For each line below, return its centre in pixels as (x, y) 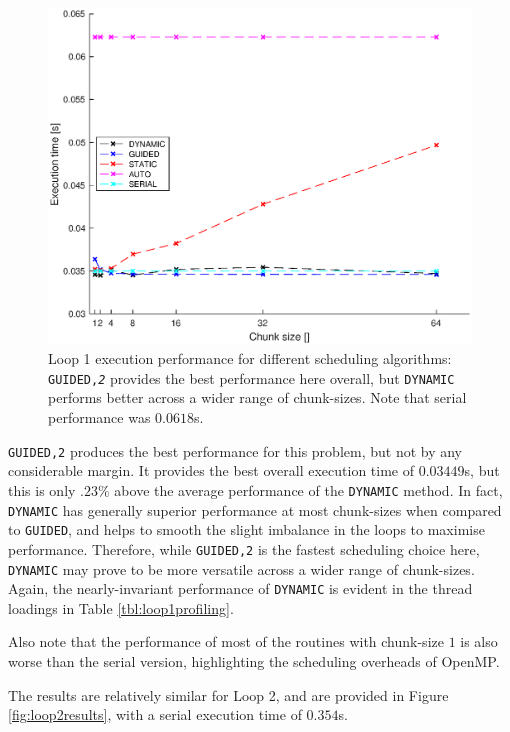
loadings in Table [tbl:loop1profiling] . (121, 607)
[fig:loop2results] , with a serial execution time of (155, 714)
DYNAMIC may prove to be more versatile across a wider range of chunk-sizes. (241, 568)
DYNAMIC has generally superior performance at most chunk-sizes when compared (255, 509)
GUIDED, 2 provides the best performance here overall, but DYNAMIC (251, 377)
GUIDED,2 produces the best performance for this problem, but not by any (235, 450)
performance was (99, 417)
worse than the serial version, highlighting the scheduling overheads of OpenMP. (254, 661)
